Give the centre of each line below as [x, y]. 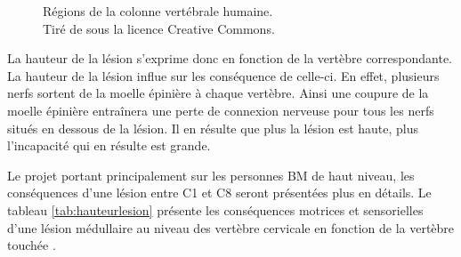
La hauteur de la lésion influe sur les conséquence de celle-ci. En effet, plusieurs [223, 75]
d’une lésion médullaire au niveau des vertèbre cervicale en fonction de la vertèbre [231, 227]
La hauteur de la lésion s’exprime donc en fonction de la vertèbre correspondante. [230, 58]
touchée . [32, 245]
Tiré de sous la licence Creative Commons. [159, 28]
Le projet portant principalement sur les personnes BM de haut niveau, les [211, 175]
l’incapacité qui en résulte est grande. [109, 145]
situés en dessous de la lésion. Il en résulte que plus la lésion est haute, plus [213, 128]
